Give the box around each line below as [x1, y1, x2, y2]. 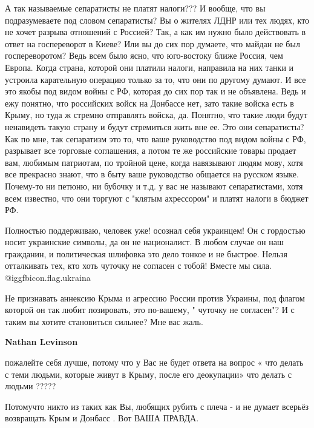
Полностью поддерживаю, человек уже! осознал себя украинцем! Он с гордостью [5, 223, 306, 236]
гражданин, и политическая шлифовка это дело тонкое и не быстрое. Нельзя [5, 247, 287, 260]
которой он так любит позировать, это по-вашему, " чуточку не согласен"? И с [5, 303, 295, 316]
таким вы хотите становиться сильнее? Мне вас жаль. [5, 315, 203, 328]
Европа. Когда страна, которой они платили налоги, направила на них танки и [5, 61, 294, 73]
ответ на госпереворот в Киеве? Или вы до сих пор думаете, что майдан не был [5, 37, 300, 50]
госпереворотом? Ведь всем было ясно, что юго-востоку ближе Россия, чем [5, 49, 283, 62]
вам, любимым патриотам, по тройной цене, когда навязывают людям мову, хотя [5, 156, 303, 168]
